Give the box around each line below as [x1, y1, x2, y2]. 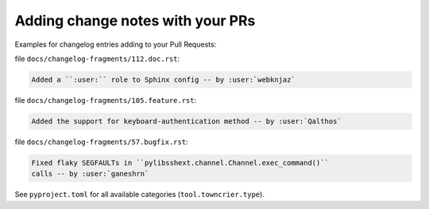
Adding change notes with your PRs [14, 12, 256, 29]
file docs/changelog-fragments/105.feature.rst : [14, 95, 197, 104]
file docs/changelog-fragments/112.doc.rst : [14, 54, 180, 63]
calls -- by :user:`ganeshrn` [31, 169, 149, 178]
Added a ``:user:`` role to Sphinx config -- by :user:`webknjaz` [31, 75, 296, 84]
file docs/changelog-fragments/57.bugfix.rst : [14, 137, 188, 146]
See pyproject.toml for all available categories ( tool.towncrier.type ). [14, 190, 265, 199]
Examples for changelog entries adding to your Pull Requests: [14, 40, 217, 49]
